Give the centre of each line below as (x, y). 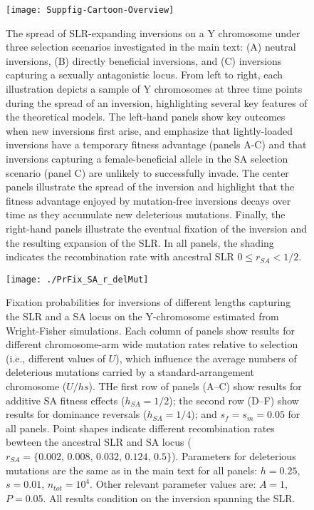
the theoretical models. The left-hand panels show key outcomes (146, 117)
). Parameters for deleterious (234, 455)
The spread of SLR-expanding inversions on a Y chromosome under (153, 32)
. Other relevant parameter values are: (173, 484)
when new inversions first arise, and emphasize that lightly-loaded (150, 130)
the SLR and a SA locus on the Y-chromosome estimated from (142, 316)
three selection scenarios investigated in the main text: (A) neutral (151, 47)
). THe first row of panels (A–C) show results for (195, 386)
